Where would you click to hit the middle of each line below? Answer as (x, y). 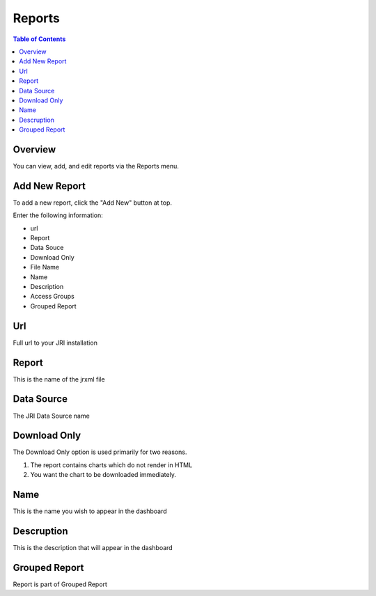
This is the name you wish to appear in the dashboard (90, 511)
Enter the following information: (58, 215)
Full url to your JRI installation (55, 343)
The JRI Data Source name (51, 416)
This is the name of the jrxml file (59, 379)
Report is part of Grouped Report (60, 584)
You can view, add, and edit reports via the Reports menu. (96, 166)
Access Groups (52, 297)
